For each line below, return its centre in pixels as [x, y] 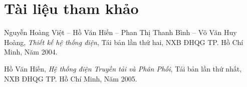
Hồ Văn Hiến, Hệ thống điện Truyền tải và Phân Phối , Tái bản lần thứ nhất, [123, 68]
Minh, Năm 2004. [31, 52]
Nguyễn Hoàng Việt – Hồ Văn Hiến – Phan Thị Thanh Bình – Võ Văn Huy [120, 32]
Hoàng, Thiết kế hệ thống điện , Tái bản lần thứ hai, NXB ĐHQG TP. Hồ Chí [124, 42]
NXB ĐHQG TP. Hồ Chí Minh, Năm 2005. [71, 78]
